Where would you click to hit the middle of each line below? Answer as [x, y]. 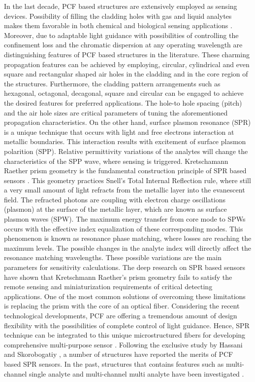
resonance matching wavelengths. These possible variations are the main [113, 257]
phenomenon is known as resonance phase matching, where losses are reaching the [128, 238]
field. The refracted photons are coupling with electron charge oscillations [115, 199]
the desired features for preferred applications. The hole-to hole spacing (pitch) [123, 102]
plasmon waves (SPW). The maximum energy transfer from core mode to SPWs [125, 219]
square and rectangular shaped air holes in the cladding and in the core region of [126, 74]
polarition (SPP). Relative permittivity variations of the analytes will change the [126, 151]
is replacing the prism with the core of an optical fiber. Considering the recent [122, 306]
